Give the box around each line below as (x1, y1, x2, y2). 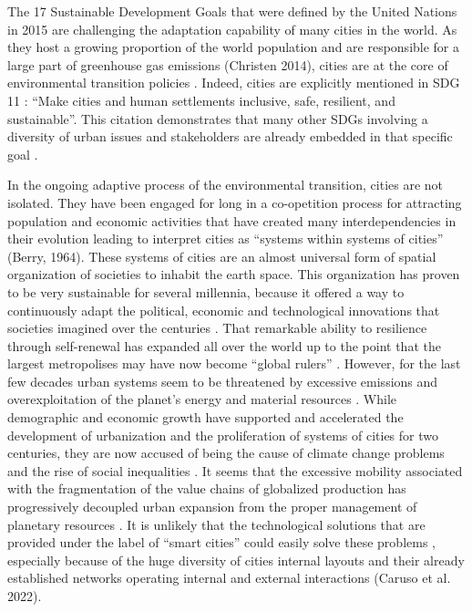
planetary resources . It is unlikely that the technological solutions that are (7, 514, 426, 534)
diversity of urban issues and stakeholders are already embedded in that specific (7, 127, 453, 146)
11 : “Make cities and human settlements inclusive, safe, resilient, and (7, 90, 395, 109)
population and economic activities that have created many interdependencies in (7, 211, 457, 230)
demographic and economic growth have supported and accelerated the (7, 408, 404, 427)
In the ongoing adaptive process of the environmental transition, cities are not (7, 175, 444, 194)
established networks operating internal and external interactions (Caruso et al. (7, 568, 451, 587)
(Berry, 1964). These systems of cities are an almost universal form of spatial (7, 246, 436, 265)
